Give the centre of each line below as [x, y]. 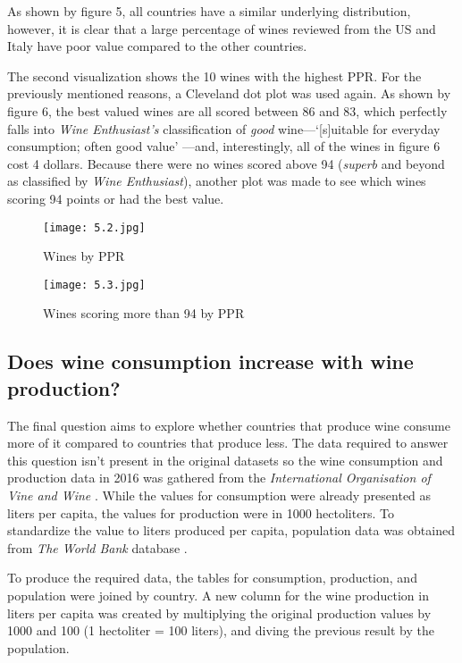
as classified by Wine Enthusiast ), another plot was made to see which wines [217, 181]
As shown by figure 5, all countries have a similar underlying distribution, [209, 11]
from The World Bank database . [97, 547]
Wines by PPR [84, 256]
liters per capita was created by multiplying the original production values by [219, 613]
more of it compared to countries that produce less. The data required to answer [228, 443]
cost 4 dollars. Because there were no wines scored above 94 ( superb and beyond [226, 163]
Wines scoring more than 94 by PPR [144, 313]
